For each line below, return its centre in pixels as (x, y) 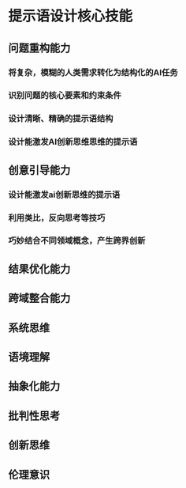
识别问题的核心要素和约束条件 (65, 96)
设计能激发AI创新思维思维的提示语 (73, 142)
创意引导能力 (39, 170)
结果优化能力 (39, 269)
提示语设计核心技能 (71, 16)
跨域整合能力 (39, 299)
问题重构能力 (39, 48)
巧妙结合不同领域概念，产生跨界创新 (77, 240)
